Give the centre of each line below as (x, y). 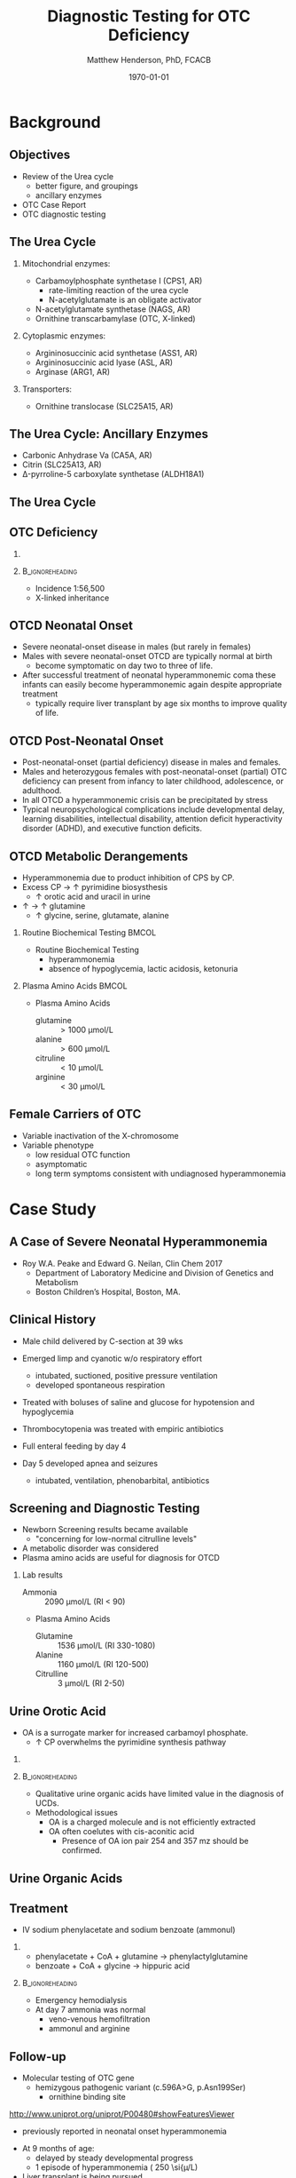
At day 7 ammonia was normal (90, 2010)
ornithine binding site (87, 2097)
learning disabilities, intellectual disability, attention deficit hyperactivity (152, 819)
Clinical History (53, 1320)
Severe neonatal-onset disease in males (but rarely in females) (136, 647)
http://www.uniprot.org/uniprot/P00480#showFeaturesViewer (122, 2114)
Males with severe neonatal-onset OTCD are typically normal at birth (147, 656)
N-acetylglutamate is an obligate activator (125, 299)
